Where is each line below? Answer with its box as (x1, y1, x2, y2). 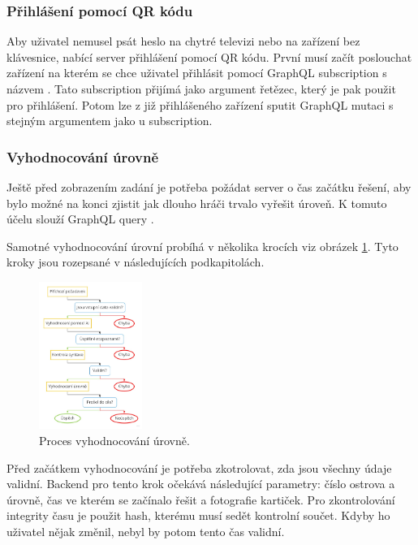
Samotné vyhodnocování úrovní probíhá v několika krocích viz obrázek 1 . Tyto (6, 237, 399, 254)
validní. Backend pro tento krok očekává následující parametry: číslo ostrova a (6, 475, 395, 492)
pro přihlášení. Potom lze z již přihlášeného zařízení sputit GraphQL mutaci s (6, 96, 394, 113)
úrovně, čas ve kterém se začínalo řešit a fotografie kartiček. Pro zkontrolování (6, 491, 395, 508)
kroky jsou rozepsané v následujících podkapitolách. (6, 253, 265, 270)
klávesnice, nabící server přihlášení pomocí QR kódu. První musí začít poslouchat (6, 48, 412, 65)
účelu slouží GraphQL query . (6, 210, 154, 227)
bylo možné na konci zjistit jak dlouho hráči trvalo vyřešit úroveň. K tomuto (6, 194, 387, 211)
